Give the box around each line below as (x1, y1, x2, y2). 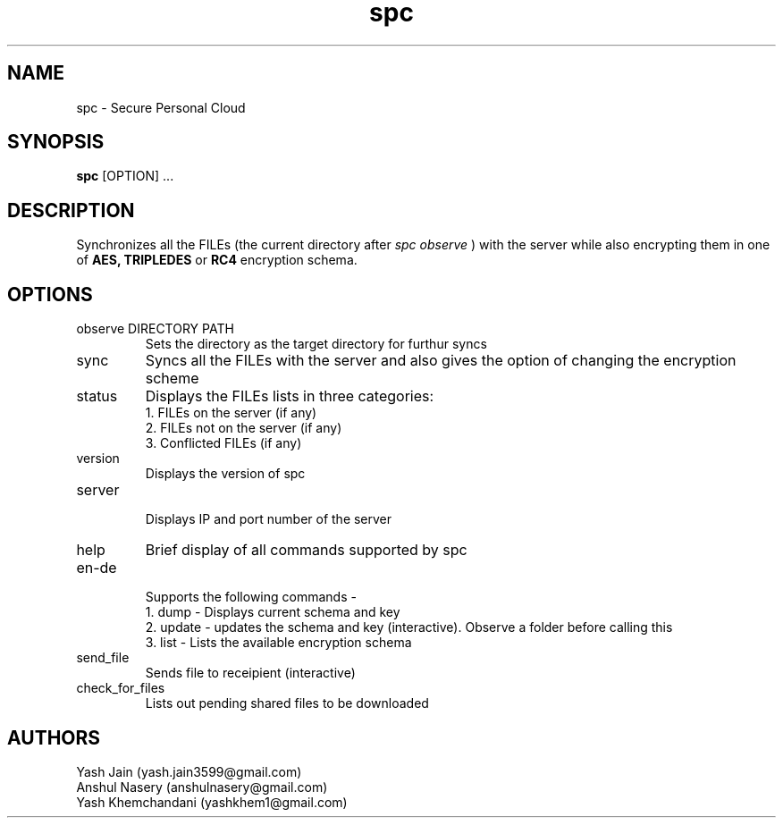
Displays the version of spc (145, 466, 306, 482)
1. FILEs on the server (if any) (145, 405, 317, 421)
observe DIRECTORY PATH (76, 321, 234, 337)
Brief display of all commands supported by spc (145, 541, 467, 560)
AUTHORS (7, 726, 101, 749)
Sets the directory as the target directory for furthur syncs (145, 336, 487, 352)
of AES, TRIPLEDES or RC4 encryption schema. (76, 252, 358, 268)
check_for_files (76, 680, 165, 696)
